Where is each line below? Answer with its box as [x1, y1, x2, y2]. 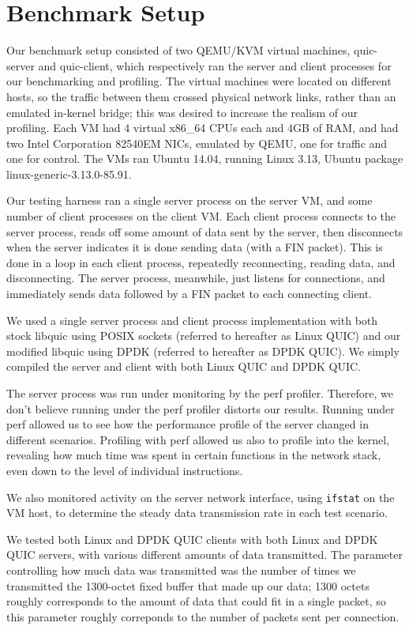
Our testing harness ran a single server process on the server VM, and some [6, 192, 373, 209]
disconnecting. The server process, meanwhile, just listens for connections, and [6, 270, 385, 286]
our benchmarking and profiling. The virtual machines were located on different [6, 73, 392, 89]
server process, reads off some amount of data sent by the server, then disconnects [6, 223, 403, 240]
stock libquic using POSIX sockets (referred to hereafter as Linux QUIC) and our [6, 327, 401, 344]
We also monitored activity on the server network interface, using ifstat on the [6, 489, 395, 505]
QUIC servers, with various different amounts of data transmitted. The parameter [6, 546, 403, 563]
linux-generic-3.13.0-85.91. [6, 165, 132, 182]
